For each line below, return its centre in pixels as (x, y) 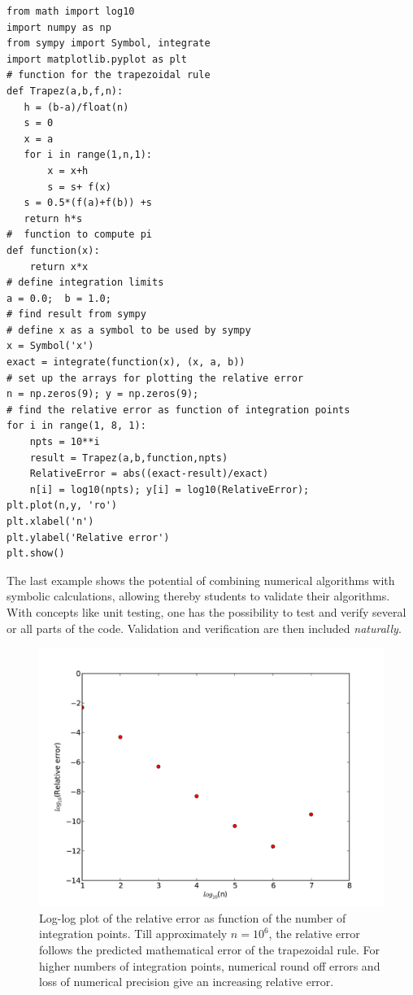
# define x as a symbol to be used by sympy (129, 330)
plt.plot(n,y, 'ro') (62, 506)
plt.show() (36, 554)
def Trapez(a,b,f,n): (65, 91)
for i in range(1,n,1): (88, 155)
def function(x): (53, 250)
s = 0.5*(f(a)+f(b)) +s (88, 203)
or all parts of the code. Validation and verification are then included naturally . (204, 628)
